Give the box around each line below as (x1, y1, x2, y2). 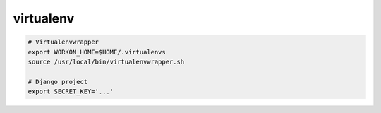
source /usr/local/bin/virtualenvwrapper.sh (28, 57, 185, 66)
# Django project (28, 78, 88, 85)
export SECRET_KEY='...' (28, 88, 114, 95)
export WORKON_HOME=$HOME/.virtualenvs (28, 48, 166, 56)
